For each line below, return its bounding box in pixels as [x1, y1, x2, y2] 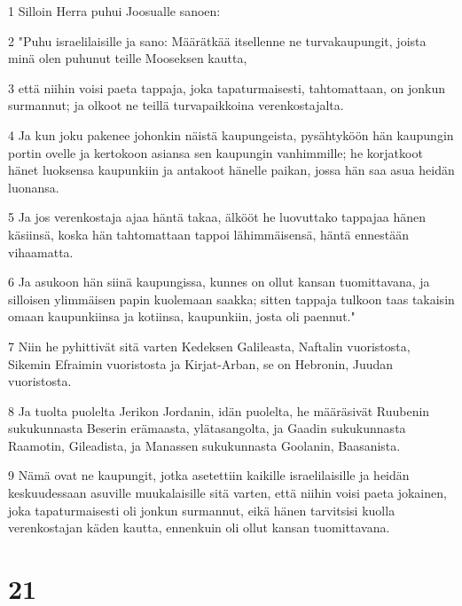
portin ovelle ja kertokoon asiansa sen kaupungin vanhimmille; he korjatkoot [8, 143, 423, 161]
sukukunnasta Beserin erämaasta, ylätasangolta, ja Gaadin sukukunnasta [8, 419, 406, 437]
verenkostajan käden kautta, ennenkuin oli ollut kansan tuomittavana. [8, 518, 390, 537]
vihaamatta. [8, 242, 74, 261]
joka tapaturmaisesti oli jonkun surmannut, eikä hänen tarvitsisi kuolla [8, 500, 395, 519]
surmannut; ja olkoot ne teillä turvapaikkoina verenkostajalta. [8, 96, 344, 114]
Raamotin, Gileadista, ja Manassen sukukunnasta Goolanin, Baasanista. [8, 436, 401, 454]
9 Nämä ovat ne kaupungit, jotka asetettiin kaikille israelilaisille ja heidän [8, 466, 410, 484]
